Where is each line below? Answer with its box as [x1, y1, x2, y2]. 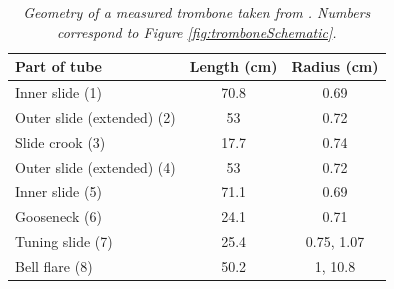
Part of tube [15, 56, 102, 77]
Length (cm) [189, 56, 278, 77]
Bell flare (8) [15, 255, 93, 276]
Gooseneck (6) [15, 206, 102, 227]
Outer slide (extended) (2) [15, 106, 176, 127]
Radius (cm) [291, 56, 379, 77]
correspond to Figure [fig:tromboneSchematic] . [56, 21, 337, 42]
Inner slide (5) [15, 181, 102, 202]
